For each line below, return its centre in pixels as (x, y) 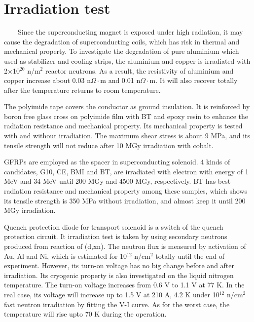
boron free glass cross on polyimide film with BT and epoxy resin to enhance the (126, 116)
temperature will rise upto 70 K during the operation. (85, 314)
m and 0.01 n (120, 80)
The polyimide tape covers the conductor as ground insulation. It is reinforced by (127, 106)
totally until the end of (190, 256)
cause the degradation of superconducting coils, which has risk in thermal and (122, 41)
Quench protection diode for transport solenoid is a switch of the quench (114, 226)
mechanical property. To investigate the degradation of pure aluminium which (122, 51)
